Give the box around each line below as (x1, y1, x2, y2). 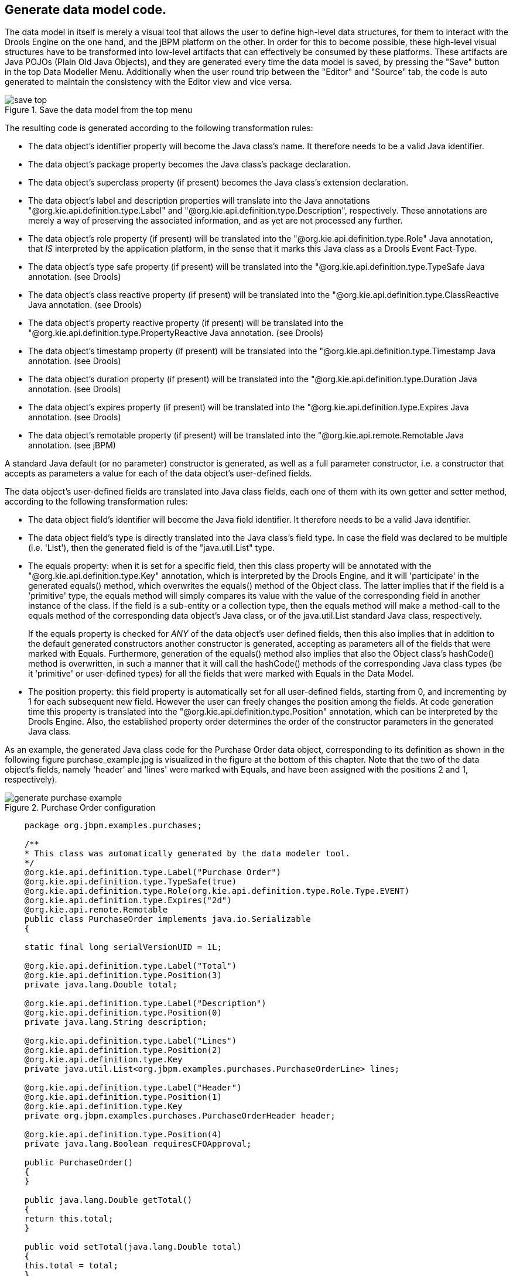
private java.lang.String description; (24, 1017, 207, 1027)
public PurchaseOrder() (24, 1158, 134, 1168)
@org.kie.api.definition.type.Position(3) (24, 970, 222, 980)
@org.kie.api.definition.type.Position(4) (24, 1130, 222, 1140)
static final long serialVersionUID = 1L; (24, 942, 222, 952)
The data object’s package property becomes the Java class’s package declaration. (28, 159, 351, 170)
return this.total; (24, 1214, 114, 1224)
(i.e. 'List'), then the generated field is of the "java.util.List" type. (28, 543, 275, 553)
